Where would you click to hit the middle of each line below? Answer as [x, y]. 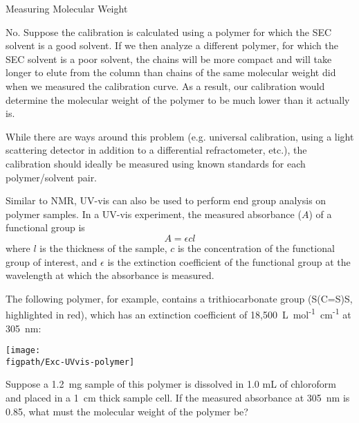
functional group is [45, 227]
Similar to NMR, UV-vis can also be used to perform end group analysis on [166, 200]
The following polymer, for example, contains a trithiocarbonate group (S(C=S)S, [179, 298]
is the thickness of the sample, [103, 247]
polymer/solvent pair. [52, 177]
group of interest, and [52, 261]
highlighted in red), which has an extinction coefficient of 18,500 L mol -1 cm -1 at [178, 313]
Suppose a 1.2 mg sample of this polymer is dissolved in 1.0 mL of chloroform [171, 384]
